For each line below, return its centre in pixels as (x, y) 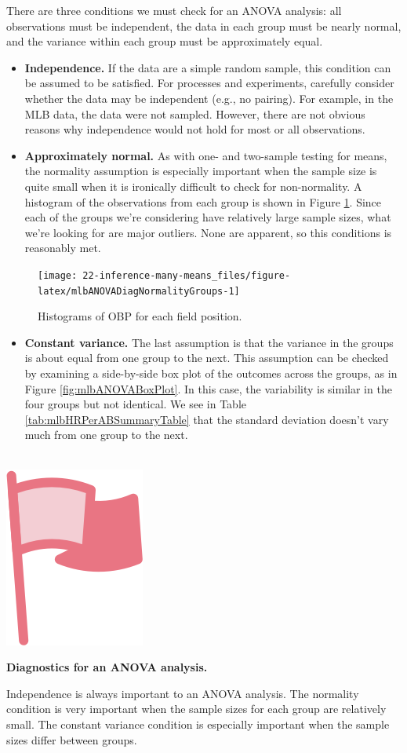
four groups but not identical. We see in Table (135, 404)
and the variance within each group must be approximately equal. (165, 41)
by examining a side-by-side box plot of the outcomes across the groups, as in (211, 373)
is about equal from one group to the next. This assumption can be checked (207, 358)
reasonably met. (63, 248)
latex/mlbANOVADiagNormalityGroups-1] (139, 291)
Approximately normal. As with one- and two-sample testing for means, (206, 155)
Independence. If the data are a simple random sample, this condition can (208, 67)
